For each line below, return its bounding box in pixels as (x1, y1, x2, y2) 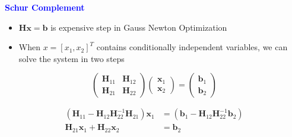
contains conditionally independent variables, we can (96, 41, 288, 53)
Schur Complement (5, 1, 85, 13)
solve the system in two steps (18, 52, 125, 64)
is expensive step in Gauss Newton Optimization (50, 21, 227, 33)
